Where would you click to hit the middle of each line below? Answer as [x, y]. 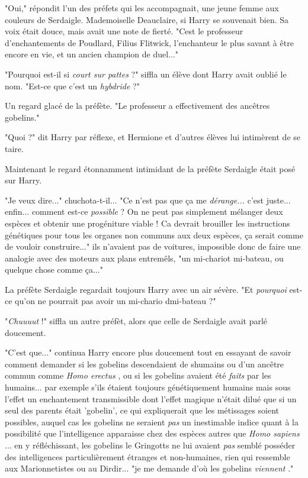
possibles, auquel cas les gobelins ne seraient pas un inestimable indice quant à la [152, 422]
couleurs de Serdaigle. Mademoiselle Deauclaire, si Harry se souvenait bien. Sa [147, 19]
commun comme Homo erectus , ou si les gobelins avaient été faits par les [138, 375]
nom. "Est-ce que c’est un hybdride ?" [72, 85]
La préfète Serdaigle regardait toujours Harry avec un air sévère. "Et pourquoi [146, 289]
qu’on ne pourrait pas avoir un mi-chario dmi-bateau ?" [115, 301]
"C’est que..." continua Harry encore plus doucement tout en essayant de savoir [148, 352]
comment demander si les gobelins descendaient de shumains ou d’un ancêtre [145, 364]
